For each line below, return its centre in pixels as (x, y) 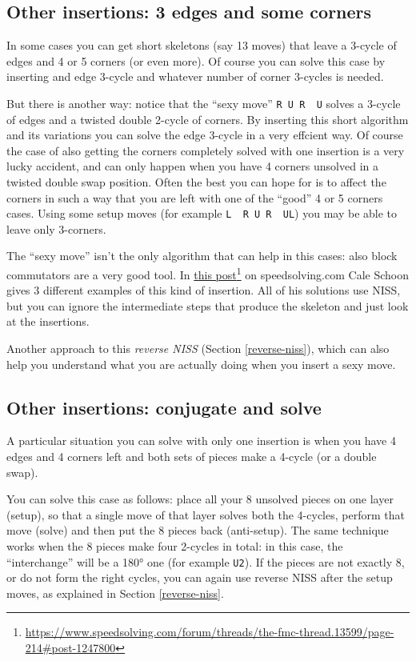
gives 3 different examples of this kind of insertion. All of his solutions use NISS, (204, 290)
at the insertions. (48, 321)
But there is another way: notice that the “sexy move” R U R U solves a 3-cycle (204, 103)
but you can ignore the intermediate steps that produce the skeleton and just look (208, 305)
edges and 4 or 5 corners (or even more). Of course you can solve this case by (196, 60)
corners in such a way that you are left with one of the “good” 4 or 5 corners (195, 197)
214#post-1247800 (70, 648)
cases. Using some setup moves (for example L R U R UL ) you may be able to (202, 213)
